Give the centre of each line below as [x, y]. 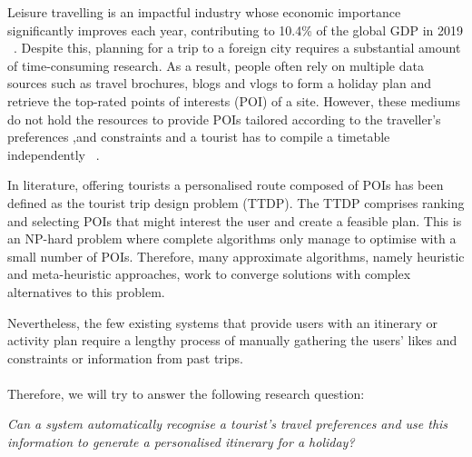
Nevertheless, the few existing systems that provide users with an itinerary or [223, 322]
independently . [54, 154]
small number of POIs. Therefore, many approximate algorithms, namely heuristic [236, 256]
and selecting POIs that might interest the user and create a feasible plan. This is [235, 220]
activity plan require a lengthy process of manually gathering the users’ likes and [232, 340]
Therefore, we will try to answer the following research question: [186, 393]
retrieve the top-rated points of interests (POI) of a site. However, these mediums [234, 100]
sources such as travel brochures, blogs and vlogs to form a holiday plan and [220, 83]
